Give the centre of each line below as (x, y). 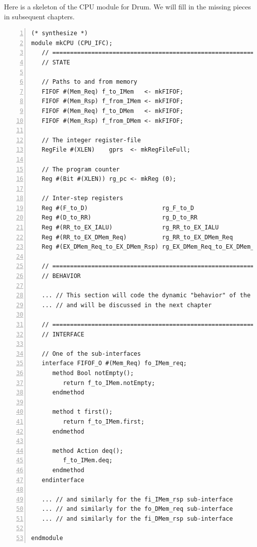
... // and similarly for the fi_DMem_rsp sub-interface (137, 519)
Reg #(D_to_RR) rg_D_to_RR (120, 218)
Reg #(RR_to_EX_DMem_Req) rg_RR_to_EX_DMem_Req (137, 237)
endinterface (63, 480)
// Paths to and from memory (89, 82)
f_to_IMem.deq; (88, 461)
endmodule (47, 538)
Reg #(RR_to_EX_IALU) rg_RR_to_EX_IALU (130, 228)
